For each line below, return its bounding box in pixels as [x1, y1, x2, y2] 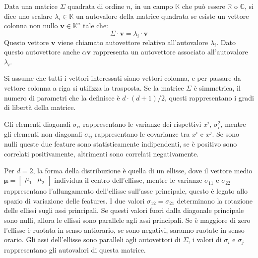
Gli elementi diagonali [4, 118, 71, 129]
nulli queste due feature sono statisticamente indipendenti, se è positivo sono [4, 139, 237, 149]
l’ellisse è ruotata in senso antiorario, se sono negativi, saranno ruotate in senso [4, 224, 245, 235]
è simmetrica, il [193, 82, 241, 93]
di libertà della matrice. [4, 102, 76, 112]
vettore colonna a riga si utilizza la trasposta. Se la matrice [4, 82, 184, 93]
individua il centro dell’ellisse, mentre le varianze [54, 175, 202, 185]
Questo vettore [4, 37, 49, 47]
